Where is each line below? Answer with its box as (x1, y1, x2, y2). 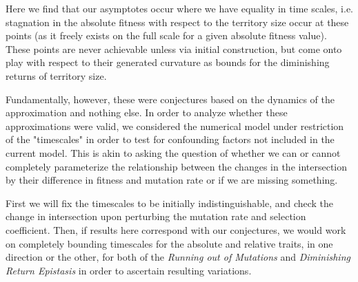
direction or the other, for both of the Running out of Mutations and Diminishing (6, 250, 350, 264)
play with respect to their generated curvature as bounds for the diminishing (6, 55, 330, 69)
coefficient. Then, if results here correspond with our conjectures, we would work (6, 222, 346, 237)
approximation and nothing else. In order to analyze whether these (6, 105, 288, 120)
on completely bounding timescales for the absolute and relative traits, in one (6, 236, 333, 250)
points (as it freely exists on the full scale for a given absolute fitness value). (6, 28, 327, 43)
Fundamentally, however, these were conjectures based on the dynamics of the (6, 91, 335, 106)
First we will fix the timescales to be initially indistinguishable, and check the (6, 195, 334, 210)
